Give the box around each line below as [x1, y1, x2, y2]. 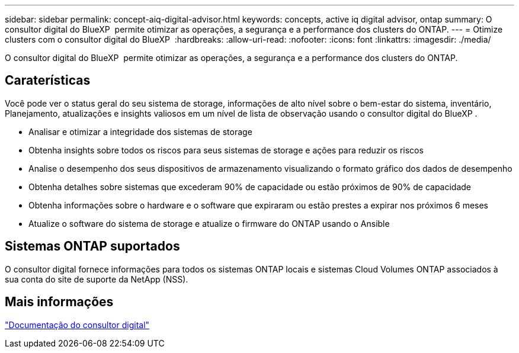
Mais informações [5, 294, 114, 310]
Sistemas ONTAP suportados [5, 239, 180, 254]
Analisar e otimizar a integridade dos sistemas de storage [28, 126, 252, 137]
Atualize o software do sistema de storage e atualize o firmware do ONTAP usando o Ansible [28, 218, 390, 229]
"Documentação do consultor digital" [5, 319, 150, 330]
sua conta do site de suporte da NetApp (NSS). [5, 274, 188, 284]
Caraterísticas [5, 73, 91, 88]
